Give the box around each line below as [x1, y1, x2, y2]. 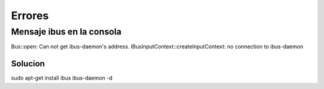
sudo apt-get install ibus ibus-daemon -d [11, 75, 113, 82]
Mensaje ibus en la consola [11, 26, 122, 37]
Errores [11, 9, 49, 22]
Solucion [11, 59, 45, 69]
